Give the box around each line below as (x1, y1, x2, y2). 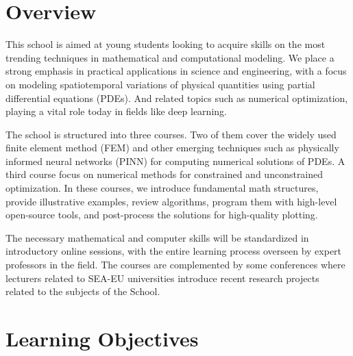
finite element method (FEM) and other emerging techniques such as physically (5, 140, 339, 155)
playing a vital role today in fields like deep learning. (5, 104, 227, 118)
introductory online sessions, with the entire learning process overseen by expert (5, 244, 342, 258)
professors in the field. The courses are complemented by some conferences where (5, 257, 345, 272)
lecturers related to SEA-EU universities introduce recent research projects (5, 270, 319, 285)
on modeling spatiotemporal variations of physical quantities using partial (5, 77, 315, 91)
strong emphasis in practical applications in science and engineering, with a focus (5, 64, 347, 78)
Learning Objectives (5, 325, 199, 352)
